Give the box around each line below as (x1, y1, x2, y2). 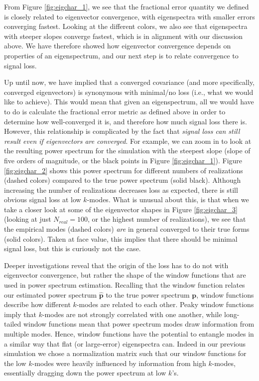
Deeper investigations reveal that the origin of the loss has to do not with (4, 260, 229, 270)
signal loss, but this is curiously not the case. (4, 243, 141, 254)
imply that (4, 309, 36, 319)
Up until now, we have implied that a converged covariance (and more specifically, (4, 77, 255, 87)
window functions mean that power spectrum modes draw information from (23, 319, 255, 329)
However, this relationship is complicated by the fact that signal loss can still (4, 126, 240, 136)
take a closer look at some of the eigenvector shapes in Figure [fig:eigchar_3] (4, 204, 238, 214)
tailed (4, 319, 21, 329)
